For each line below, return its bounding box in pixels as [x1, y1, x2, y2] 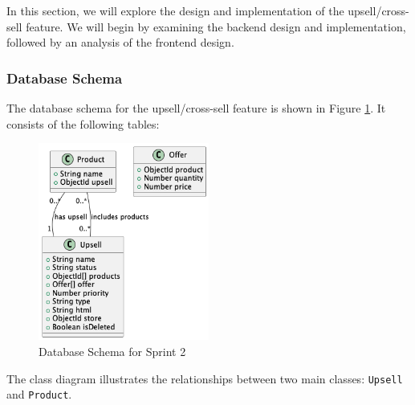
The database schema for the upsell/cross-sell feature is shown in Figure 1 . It [6, 100, 386, 116]
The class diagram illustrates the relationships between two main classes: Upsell [6, 370, 403, 387]
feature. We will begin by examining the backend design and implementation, [26, 18, 406, 35]
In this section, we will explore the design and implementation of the [6, 2, 344, 18]
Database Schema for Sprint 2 [39, 343, 186, 360]
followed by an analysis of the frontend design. [6, 34, 234, 51]
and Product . [6, 386, 72, 403]
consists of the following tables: [6, 115, 160, 132]
